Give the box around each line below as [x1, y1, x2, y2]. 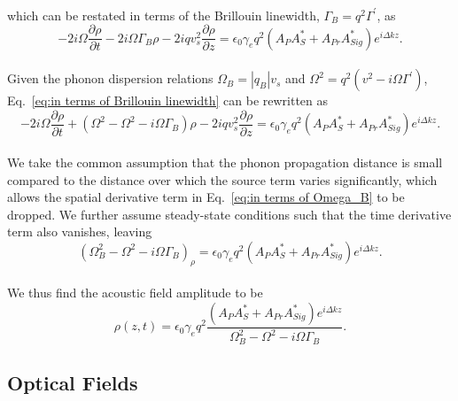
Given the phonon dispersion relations [7, 69, 213, 88]
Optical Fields [7, 369, 138, 397]
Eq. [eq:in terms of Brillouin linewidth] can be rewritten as [7, 91, 329, 110]
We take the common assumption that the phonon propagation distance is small [7, 152, 443, 171]
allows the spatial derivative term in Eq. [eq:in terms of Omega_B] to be [7, 188, 405, 206]
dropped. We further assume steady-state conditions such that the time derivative [7, 204, 452, 223]
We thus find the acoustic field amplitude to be [7, 283, 263, 302]
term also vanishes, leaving [7, 222, 152, 241]
